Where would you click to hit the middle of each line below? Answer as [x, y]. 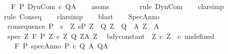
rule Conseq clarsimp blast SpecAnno [81, 16]
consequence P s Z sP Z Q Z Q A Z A [83, 26]
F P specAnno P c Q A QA [61, 46]
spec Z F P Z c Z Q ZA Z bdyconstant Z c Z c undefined [111, 36]
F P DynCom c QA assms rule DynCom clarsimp [117, 6]
